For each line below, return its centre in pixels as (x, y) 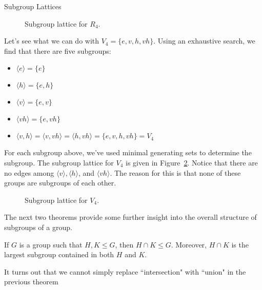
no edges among (29, 172)
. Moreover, (189, 244)
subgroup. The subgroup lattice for (59, 162)
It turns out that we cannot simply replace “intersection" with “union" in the (125, 271)
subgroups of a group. (38, 227)
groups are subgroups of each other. (60, 183)
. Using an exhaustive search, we (204, 41)
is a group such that (51, 244)
